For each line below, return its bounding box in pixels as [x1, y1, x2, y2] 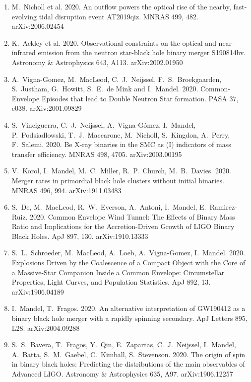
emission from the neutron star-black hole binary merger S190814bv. [38, 47, 246, 58]
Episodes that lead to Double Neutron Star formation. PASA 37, [41, 93, 239, 103]
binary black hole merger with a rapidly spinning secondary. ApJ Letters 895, [11, 313, 248, 323]
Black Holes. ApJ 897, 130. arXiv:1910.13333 [11, 230, 148, 241]
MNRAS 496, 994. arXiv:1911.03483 [11, 185, 122, 195]
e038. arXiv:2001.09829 [11, 103, 82, 113]
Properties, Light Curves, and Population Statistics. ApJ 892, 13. [11, 277, 211, 287]
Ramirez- [209, 202, 237, 212]
